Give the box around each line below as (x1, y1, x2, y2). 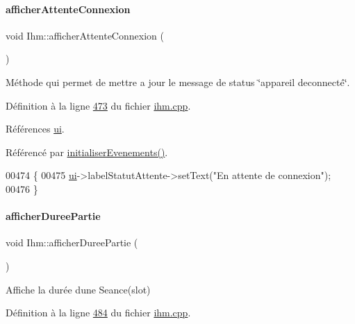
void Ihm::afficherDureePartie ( (6, 235, 138, 250)
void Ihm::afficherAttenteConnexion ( (6, 28, 164, 42)
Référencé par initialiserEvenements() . (6, 144, 168, 159)
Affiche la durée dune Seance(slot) (6, 282, 151, 296)
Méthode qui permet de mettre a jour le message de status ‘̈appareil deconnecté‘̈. (6, 74, 350, 89)
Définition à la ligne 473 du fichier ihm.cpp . (6, 98, 191, 112)
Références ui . (6, 121, 65, 136)
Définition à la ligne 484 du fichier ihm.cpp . (6, 305, 191, 320)
